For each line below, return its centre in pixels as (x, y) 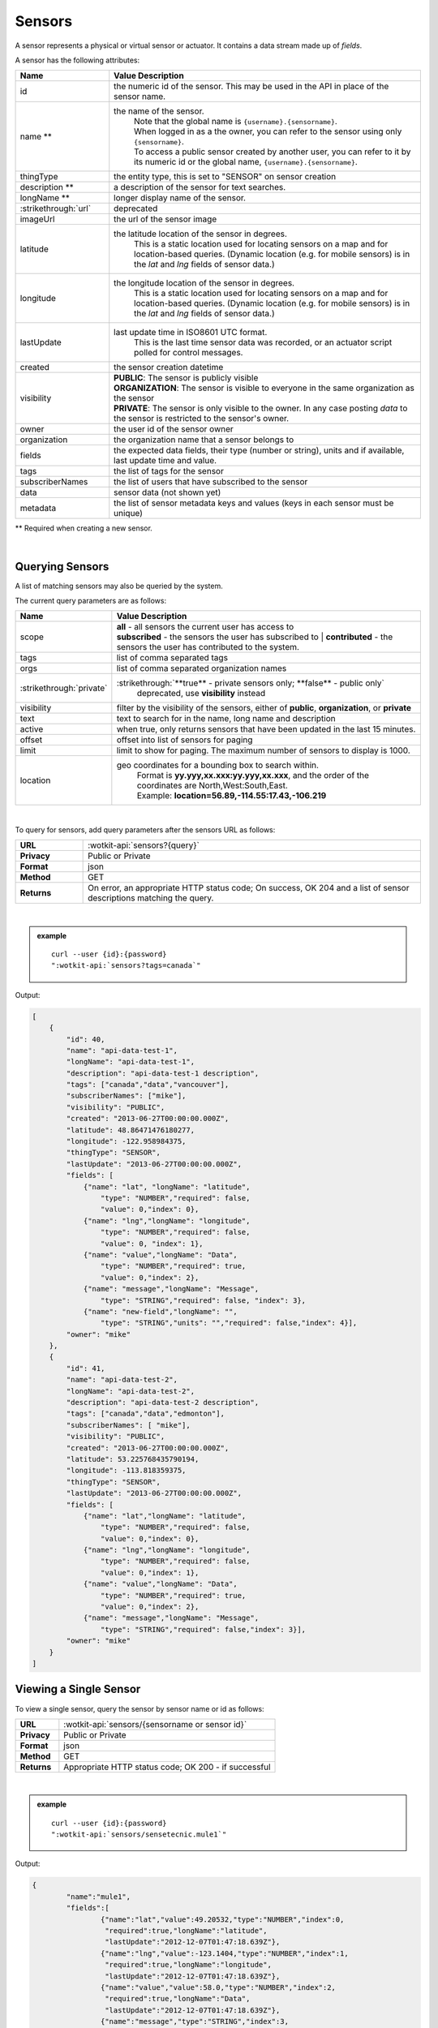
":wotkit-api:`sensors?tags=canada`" (127, 966)
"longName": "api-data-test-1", (130, 1062)
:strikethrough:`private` (64, 688)
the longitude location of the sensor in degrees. (204, 283)
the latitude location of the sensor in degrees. (201, 234)
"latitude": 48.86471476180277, (130, 1130)
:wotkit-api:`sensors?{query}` (144, 845)
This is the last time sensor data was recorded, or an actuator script (263, 342)
